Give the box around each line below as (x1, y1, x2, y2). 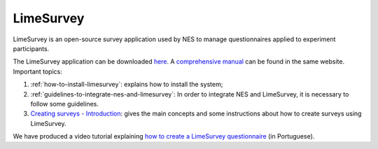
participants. (13, 44, 50, 52)
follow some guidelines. (30, 99, 99, 108)
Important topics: (13, 67, 62, 76)
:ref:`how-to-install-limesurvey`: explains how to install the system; (30, 80, 223, 89)
